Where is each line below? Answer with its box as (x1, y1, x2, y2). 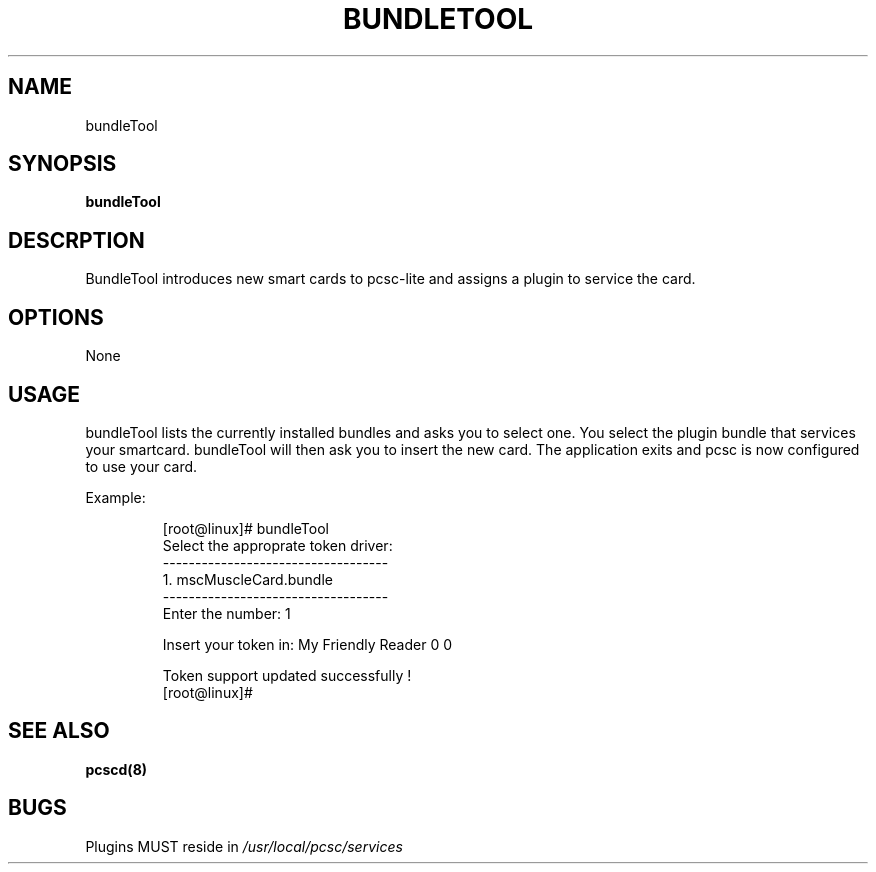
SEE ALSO (8, 718, 110, 744)
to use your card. (85, 457, 198, 475)
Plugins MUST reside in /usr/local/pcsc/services (85, 837, 403, 855)
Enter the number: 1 (162, 604, 291, 622)
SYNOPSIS (8, 151, 117, 177)
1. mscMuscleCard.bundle (162, 570, 333, 588)
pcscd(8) (85, 760, 148, 778)
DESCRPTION (8, 227, 145, 253)
